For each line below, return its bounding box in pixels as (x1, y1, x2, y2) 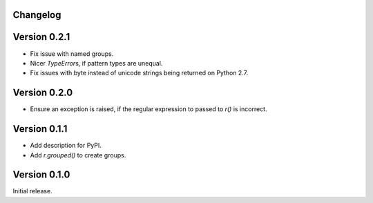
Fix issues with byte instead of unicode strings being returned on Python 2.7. (30, 69, 249, 77)
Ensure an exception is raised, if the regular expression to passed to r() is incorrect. (30, 105, 267, 113)
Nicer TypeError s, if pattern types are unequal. (30, 59, 163, 67)
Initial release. (12, 187, 52, 195)
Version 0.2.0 (12, 87, 73, 99)
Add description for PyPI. (30, 142, 102, 150)
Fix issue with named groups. (30, 49, 114, 58)
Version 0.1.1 (12, 123, 68, 135)
